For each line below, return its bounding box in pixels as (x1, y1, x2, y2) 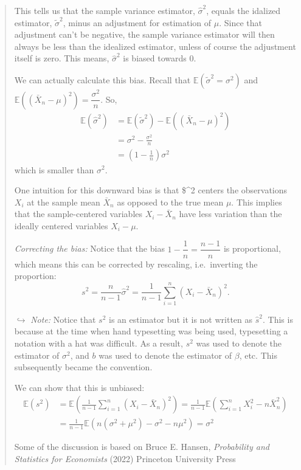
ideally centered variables (14, 219, 108, 232)
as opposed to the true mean (117, 195, 224, 208)
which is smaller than (14, 163, 94, 176)
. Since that (219, 16, 262, 29)
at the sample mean (27, 195, 100, 208)
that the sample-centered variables (14, 207, 143, 220)
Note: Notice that (30, 313, 96, 325)
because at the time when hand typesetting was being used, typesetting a (14, 325, 288, 337)
